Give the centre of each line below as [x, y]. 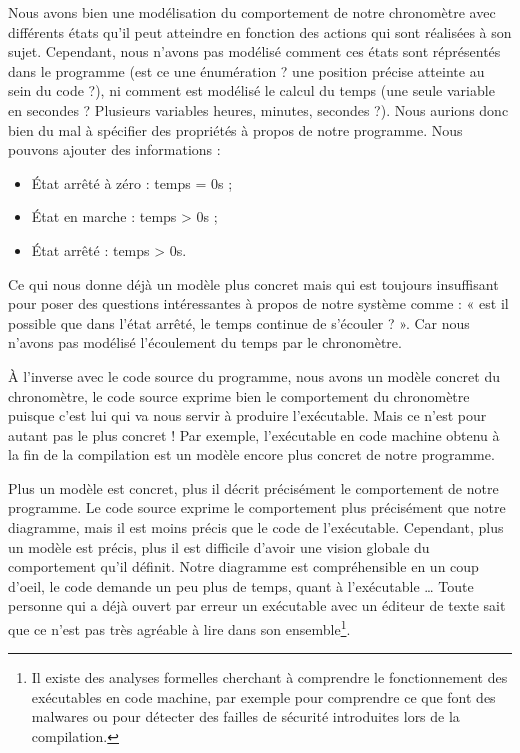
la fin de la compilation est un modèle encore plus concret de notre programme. [251, 454]
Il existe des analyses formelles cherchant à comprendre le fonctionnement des [269, 677]
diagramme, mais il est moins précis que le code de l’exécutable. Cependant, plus [256, 527]
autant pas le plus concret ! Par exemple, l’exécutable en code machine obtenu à [254, 434]
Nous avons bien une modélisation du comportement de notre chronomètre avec [252, 12]
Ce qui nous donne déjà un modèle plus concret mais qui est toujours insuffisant [253, 283]
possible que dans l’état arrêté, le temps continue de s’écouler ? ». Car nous [239, 322]
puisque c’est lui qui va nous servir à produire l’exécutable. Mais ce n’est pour [247, 415]
